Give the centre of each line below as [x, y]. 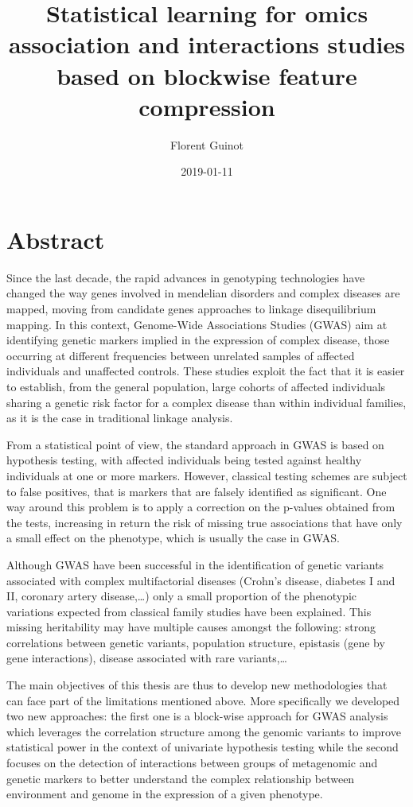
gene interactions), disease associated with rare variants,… [147, 658]
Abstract [56, 239]
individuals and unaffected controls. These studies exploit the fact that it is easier [206, 371]
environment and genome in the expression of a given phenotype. [165, 794]
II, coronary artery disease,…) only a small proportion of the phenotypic [181, 596]
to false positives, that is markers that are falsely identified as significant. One [197, 491]
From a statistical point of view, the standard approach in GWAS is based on [195, 444]
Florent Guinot [207, 144]
